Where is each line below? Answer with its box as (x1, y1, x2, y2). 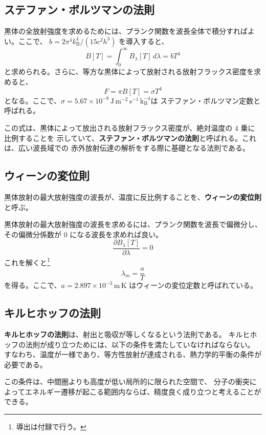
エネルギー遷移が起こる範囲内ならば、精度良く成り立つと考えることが (25, 386, 261, 397)
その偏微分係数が (4, 229, 61, 239)
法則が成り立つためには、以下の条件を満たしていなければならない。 (25, 339, 255, 349)
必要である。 (4, 359, 47, 369)
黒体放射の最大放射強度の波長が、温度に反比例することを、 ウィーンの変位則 (4, 191, 262, 202)
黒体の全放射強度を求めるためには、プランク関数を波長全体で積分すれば (4, 26, 248, 36)
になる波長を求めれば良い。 (70, 229, 163, 239)
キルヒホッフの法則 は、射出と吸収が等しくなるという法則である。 (4, 328, 226, 339)
